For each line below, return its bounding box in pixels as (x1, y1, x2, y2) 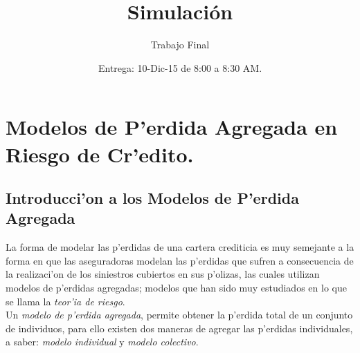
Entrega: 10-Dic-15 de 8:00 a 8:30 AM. (98, 60, 262, 75)
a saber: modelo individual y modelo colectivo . (6, 334, 199, 349)
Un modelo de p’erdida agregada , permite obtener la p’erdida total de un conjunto (6, 307, 353, 322)
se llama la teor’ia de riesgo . (6, 294, 125, 308)
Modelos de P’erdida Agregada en (6, 113, 338, 141)
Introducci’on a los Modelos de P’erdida (6, 187, 299, 209)
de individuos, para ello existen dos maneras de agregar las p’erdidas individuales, (6, 321, 353, 335)
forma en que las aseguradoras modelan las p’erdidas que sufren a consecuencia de (6, 253, 354, 267)
